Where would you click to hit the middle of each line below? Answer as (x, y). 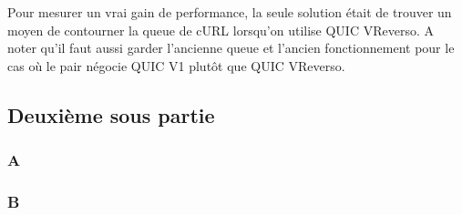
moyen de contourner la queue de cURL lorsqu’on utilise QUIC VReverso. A (221, 30)
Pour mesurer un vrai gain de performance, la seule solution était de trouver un (230, 12)
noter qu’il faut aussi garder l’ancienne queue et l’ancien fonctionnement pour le (231, 48)
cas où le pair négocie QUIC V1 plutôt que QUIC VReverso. (176, 65)
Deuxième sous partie (111, 114)
